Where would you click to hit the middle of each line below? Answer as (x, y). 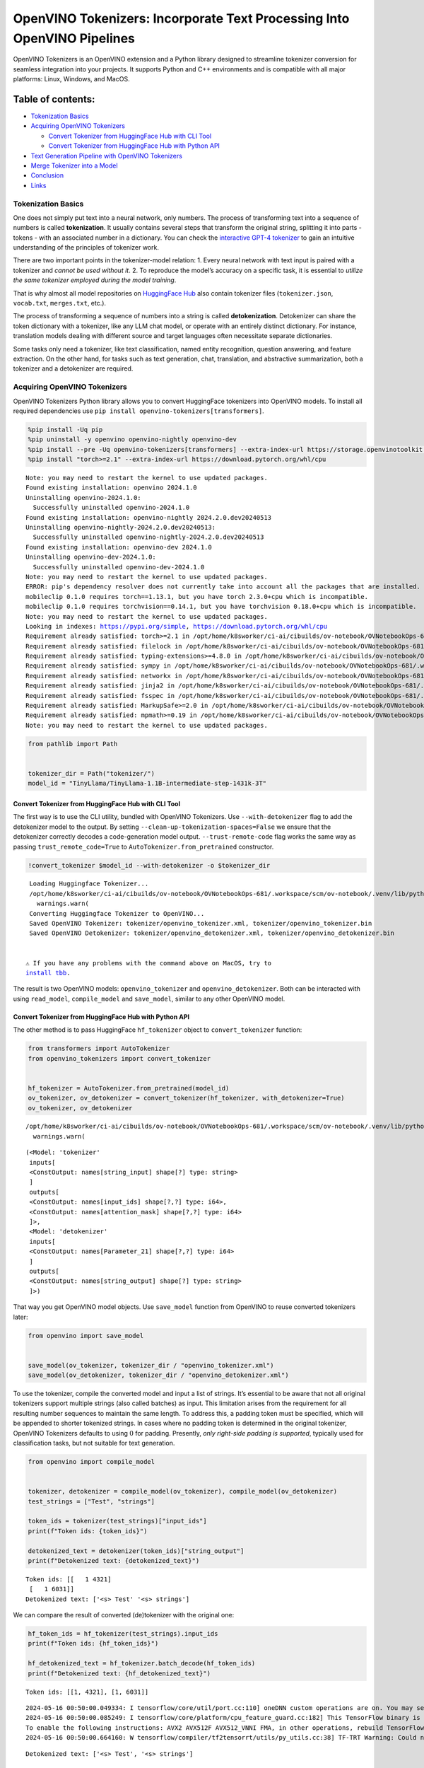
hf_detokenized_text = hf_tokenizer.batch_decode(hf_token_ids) (142, 1663)
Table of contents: (54, 99)
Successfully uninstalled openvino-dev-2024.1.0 (119, 567)
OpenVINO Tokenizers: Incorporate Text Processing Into (181, 18)
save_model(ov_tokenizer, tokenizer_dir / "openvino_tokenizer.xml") (151, 1365)
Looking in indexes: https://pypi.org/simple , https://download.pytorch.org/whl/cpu (177, 626)
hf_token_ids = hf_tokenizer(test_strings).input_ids (123, 1634)
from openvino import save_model (86, 1336)
